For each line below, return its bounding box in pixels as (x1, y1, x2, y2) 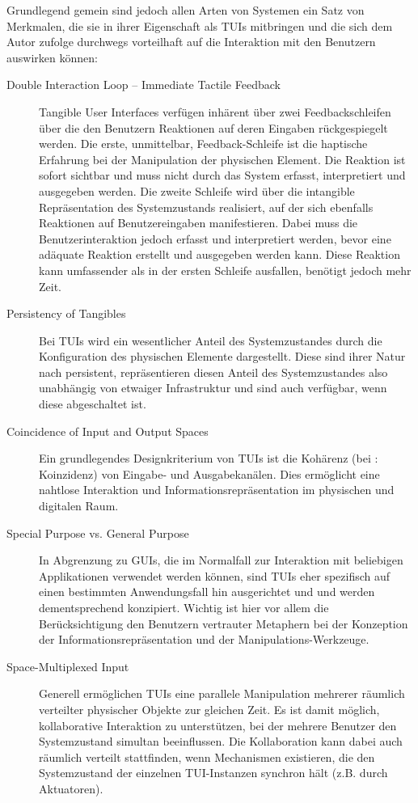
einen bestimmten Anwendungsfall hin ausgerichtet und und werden (39, 583, 375, 600)
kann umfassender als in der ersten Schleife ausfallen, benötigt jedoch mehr (39, 261, 412, 278)
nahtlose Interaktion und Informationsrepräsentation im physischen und (39, 481, 395, 498)
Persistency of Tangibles (6, 305, 126, 322)
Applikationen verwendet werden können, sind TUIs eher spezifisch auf (39, 567, 391, 584)
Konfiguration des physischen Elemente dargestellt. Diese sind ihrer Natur (39, 348, 406, 365)
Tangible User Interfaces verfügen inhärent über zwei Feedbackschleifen (39, 103, 391, 120)
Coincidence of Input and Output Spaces (6, 422, 209, 439)
